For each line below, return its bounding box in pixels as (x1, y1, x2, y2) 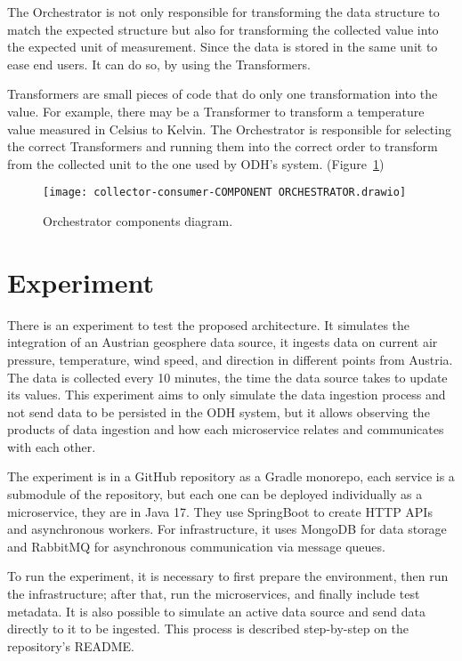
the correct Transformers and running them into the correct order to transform (7, 137, 438, 156)
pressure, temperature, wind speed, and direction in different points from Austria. (7, 350, 453, 368)
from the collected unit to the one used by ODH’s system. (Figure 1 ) (7, 154, 385, 173)
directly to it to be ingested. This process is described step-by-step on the (7, 619, 409, 638)
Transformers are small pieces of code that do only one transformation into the (7, 85, 438, 103)
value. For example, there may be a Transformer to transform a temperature (7, 101, 425, 120)
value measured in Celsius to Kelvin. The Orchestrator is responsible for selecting (7, 119, 451, 138)
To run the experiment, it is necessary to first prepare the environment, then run (7, 567, 449, 585)
